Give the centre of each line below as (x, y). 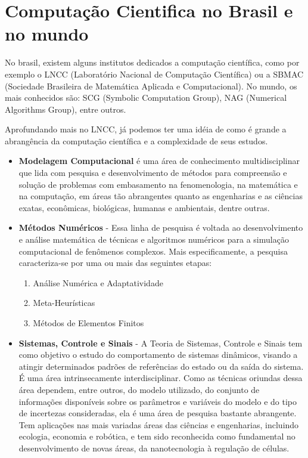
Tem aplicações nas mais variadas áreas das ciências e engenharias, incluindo (159, 424)
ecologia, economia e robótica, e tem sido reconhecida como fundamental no (157, 436)
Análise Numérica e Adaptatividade (98, 282)
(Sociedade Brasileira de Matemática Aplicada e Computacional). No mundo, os (151, 86)
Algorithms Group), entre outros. (66, 109)
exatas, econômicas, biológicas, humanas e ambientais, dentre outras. (144, 207)
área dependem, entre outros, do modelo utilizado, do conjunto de (139, 389)
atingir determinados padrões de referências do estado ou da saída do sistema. (161, 366)
